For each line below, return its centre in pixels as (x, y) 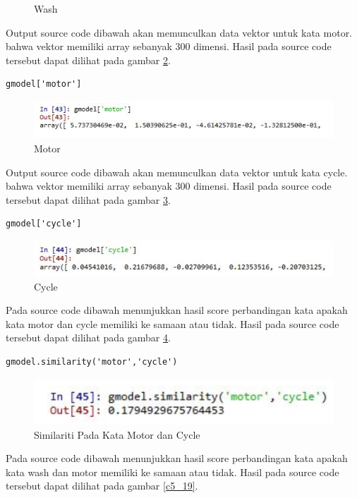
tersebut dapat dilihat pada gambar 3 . (88, 199)
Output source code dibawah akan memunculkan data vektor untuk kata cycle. (177, 172)
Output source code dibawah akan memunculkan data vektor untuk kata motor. (179, 32)
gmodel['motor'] (44, 84)
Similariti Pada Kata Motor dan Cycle (117, 434)
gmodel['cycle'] (44, 224)
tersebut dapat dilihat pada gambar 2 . (88, 60)
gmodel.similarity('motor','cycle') (92, 362)
